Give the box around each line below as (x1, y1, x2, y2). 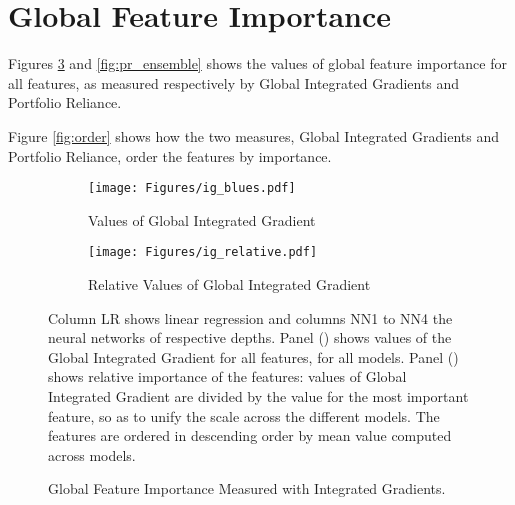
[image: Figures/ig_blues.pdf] (88, 181, 296, 196)
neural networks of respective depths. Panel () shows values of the (48, 327, 452, 348)
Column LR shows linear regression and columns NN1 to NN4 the (48, 307, 453, 328)
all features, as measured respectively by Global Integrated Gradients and (8, 72, 460, 93)
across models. (48, 444, 136, 465)
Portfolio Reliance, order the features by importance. (8, 145, 332, 166)
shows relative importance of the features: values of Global (48, 366, 407, 387)
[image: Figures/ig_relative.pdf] (88, 245, 318, 260)
